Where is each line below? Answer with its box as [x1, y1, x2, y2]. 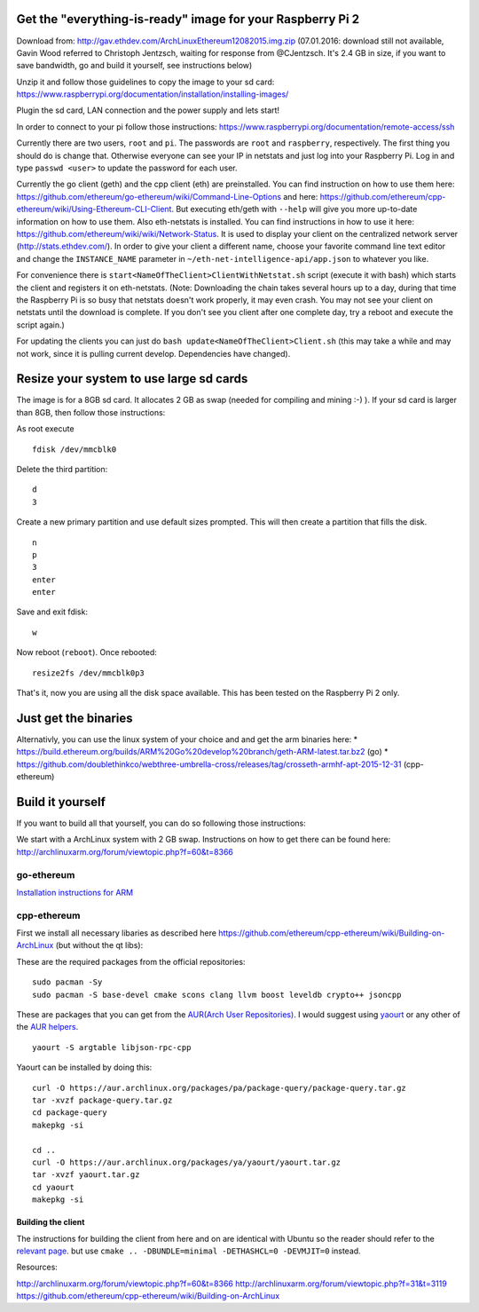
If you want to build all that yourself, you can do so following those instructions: [16, 818, 306, 829]
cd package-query [32, 1108, 107, 1118]
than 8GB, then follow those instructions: [16, 407, 166, 417]
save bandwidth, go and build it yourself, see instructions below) [16, 60, 253, 71]
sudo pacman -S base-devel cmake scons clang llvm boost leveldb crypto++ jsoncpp [32, 990, 402, 1000]
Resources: [16, 1261, 58, 1273]
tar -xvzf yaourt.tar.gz [32, 1170, 140, 1180]
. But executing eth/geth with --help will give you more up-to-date [171, 204, 418, 215]
